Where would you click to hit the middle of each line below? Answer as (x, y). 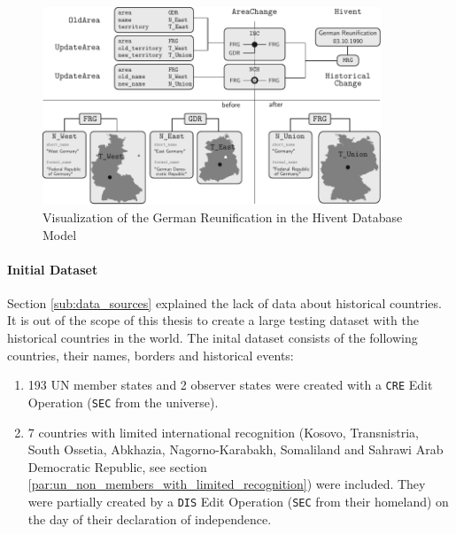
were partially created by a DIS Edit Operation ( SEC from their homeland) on (238, 501)
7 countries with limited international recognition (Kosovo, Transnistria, (223, 432)
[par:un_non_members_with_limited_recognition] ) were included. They (227, 484)
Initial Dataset (53, 269)
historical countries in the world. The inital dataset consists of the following (213, 338)
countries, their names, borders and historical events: (151, 355)
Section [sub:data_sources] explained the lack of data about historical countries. (224, 302)
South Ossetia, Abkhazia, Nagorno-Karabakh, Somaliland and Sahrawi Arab (236, 449)
